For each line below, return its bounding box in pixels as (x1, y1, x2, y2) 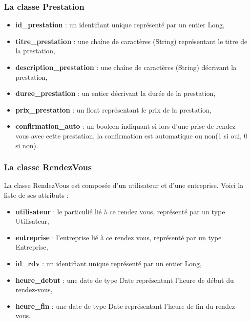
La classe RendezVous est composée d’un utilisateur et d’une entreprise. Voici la (4, 180, 244, 190)
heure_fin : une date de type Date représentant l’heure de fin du (15, 300, 213, 311)
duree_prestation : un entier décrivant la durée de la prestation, (15, 88, 216, 98)
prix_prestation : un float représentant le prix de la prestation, (15, 104, 211, 115)
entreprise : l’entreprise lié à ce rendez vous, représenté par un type (15, 232, 222, 242)
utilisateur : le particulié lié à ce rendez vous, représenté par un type (15, 206, 225, 216)
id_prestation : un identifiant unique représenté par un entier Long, (15, 20, 225, 30)
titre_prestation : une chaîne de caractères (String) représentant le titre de (15, 36, 248, 46)
